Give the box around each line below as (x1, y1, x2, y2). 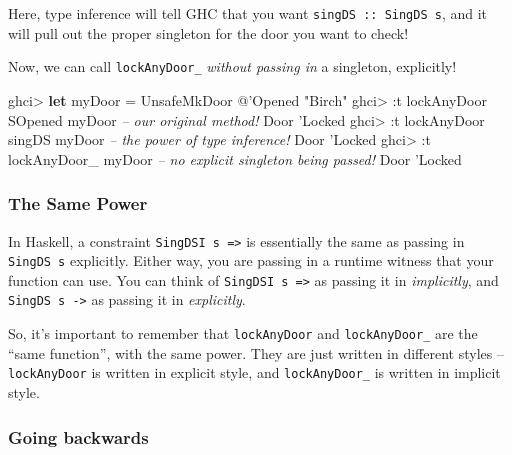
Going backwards (8, 424, 149, 449)
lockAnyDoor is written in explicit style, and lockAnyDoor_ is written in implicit (8, 362, 501, 383)
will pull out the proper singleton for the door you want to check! (8, 22, 409, 43)
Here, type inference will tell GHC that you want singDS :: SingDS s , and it (8, 3, 488, 23)
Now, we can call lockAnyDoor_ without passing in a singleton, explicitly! (8, 56, 457, 77)
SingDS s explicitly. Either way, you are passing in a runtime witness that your (8, 250, 494, 271)
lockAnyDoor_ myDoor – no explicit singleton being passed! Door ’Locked (8, 148, 462, 169)
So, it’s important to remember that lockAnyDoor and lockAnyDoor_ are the (8, 323, 478, 344)
